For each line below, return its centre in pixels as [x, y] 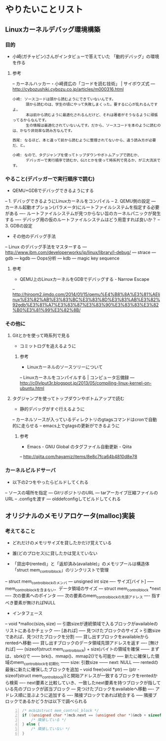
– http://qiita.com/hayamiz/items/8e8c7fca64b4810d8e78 [78, 457]
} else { [31, 724]
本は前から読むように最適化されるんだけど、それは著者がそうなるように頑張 [92, 115]
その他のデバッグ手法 [34, 236]
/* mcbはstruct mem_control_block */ [61, 710]
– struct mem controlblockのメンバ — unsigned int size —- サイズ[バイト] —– [80, 582]
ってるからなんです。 [30, 120]
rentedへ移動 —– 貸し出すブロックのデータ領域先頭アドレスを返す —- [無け [82, 643]
